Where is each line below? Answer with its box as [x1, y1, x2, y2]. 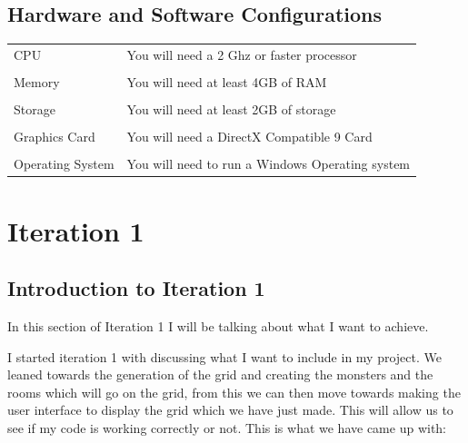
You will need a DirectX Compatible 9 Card [126, 127, 373, 146]
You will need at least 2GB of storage [126, 100, 336, 119]
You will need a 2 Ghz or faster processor [126, 44, 357, 64]
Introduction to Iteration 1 [7, 274, 265, 302]
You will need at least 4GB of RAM [126, 73, 327, 92]
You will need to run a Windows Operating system [126, 154, 411, 173]
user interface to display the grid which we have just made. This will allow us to [7, 400, 453, 419]
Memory [14, 73, 60, 92]
